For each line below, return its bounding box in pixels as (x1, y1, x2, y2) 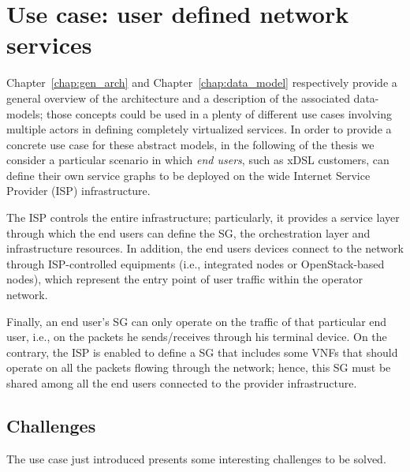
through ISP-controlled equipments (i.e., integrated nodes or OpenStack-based (6, 255, 385, 272)
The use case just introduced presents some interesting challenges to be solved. (6, 450, 386, 466)
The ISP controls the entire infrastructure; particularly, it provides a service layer (6, 209, 400, 226)
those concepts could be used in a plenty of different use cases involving (47, 105, 392, 122)
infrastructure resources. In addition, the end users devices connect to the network (6, 240, 404, 257)
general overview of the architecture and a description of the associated (6, 89, 350, 106)
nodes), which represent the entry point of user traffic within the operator (6, 271, 363, 287)
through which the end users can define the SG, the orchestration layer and (6, 224, 371, 241)
